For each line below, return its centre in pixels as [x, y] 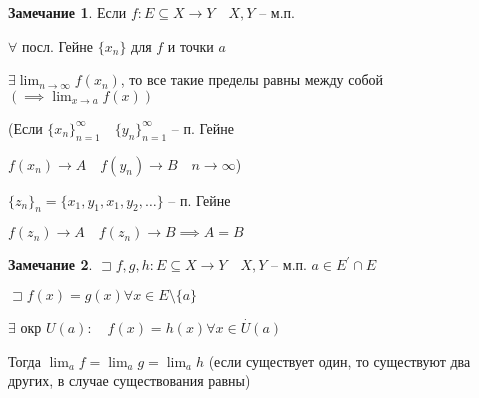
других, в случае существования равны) [129, 380]
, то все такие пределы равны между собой [252, 79]
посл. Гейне [57, 45]
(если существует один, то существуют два [339, 360]
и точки [190, 45]
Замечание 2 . [50, 264]
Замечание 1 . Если [67, 12]
